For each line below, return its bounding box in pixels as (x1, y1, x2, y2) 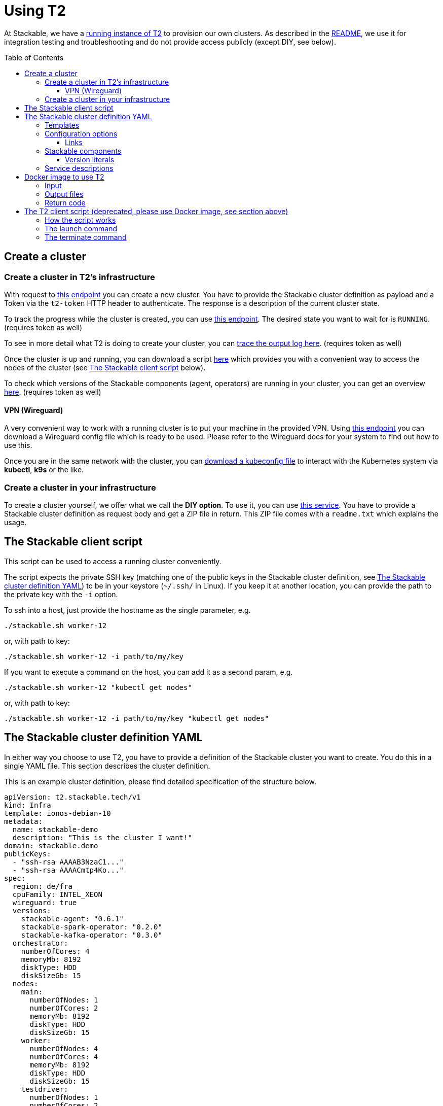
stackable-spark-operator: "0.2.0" (21, 922, 162, 931)
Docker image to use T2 (24, 172, 104, 181)
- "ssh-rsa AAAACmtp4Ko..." (12, 866, 124, 874)
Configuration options (45, 129, 118, 138)
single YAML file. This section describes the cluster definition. (4, 761, 210, 770)
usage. (4, 517, 27, 527)
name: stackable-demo (12, 825, 98, 834)
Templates (45, 120, 80, 129)
